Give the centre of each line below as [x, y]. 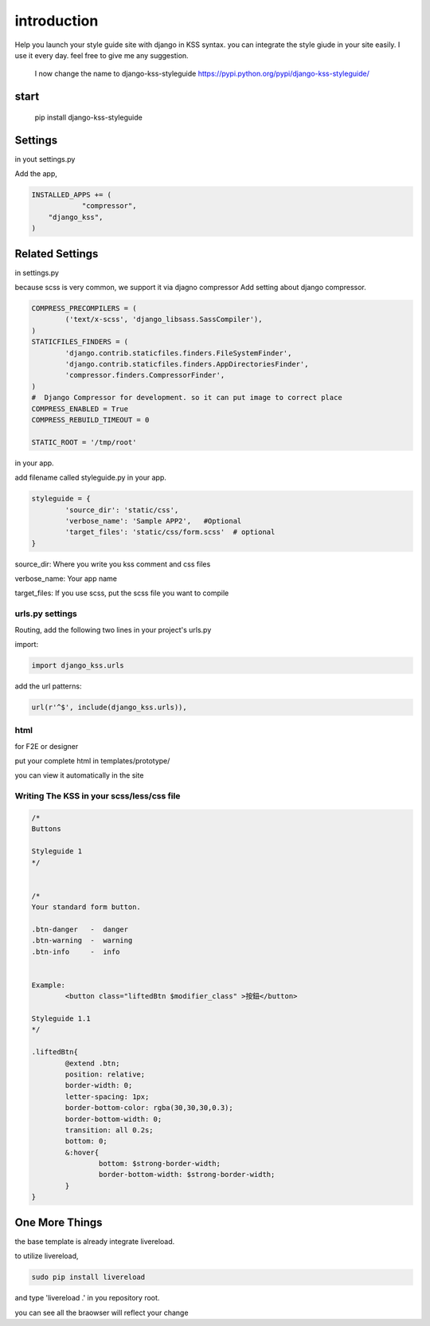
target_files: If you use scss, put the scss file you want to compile [122, 593]
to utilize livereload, [47, 1256]
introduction [57, 21]
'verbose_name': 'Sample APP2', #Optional [153, 521]
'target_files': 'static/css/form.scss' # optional [170, 532]
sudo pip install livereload [88, 1277]
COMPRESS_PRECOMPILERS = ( [84, 308]
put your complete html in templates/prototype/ [92, 761]
